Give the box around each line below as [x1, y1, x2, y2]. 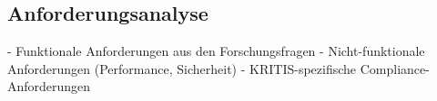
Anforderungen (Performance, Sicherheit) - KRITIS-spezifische [7, 59, 357, 78]
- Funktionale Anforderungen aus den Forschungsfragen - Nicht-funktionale [7, 41, 425, 60]
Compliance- [360, 59, 430, 78]
